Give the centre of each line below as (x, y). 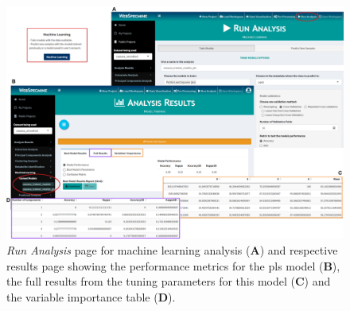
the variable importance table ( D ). (91, 296)
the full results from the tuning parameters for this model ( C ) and (169, 281)
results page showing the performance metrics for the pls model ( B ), (173, 265)
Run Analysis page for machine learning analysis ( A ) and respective (172, 249)
